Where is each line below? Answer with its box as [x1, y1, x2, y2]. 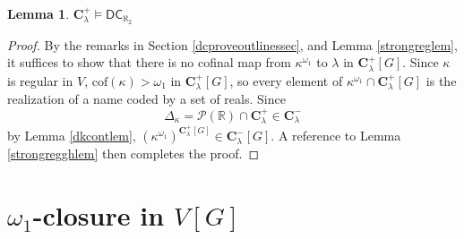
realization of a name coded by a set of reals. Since [7, 90, 286, 108]
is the [425, 71, 457, 90]
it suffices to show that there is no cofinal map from [7, 53, 291, 72]
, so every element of [229, 71, 343, 90]
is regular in [7, 71, 73, 90]
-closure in [32, 196, 165, 233]
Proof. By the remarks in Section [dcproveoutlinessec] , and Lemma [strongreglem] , [7, 35, 458, 54]
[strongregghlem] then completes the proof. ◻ [7, 144, 260, 163]
